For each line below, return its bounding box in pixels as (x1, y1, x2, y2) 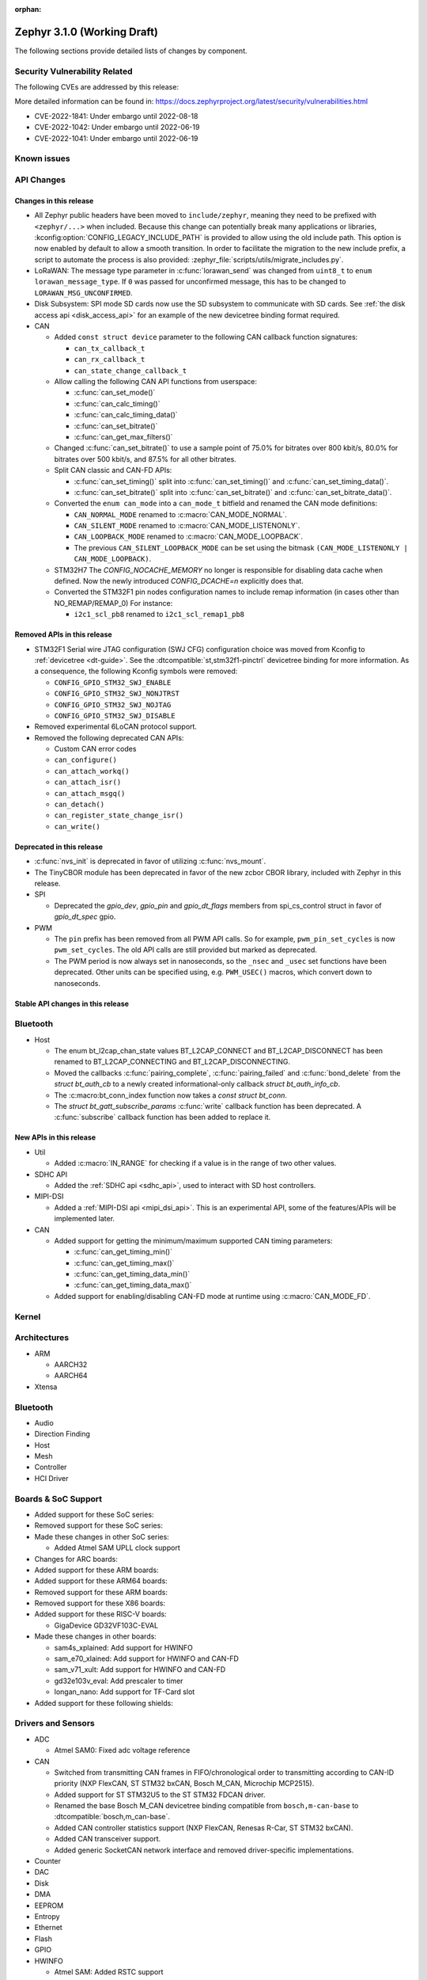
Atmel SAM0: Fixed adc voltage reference (54, 1746, 191, 1755)
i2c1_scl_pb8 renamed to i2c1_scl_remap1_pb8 (74, 610, 245, 619)
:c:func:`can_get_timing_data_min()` (74, 1270, 191, 1279)
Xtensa (34, 1382, 58, 1392)
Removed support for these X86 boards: (34, 1598, 166, 1608)
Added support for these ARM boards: (34, 1565, 159, 1574)
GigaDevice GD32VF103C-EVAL (54, 1620, 158, 1630)
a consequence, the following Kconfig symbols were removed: (34, 666, 238, 676)
